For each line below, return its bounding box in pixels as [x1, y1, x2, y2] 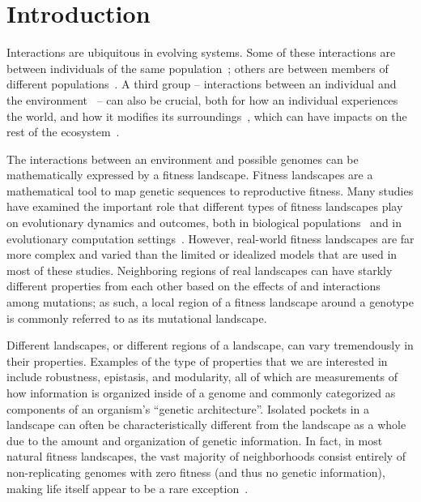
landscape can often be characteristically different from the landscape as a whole [6, 416, 406, 433]
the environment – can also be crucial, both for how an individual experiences [6, 91, 398, 108]
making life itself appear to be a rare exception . [6, 479, 249, 496]
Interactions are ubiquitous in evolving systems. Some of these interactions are [6, 44, 396, 61]
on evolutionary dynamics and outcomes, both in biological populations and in [6, 214, 402, 231]
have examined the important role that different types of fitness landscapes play [6, 198, 403, 215]
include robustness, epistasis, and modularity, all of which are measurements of [6, 368, 398, 385]
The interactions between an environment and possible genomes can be [6, 150, 359, 167]
